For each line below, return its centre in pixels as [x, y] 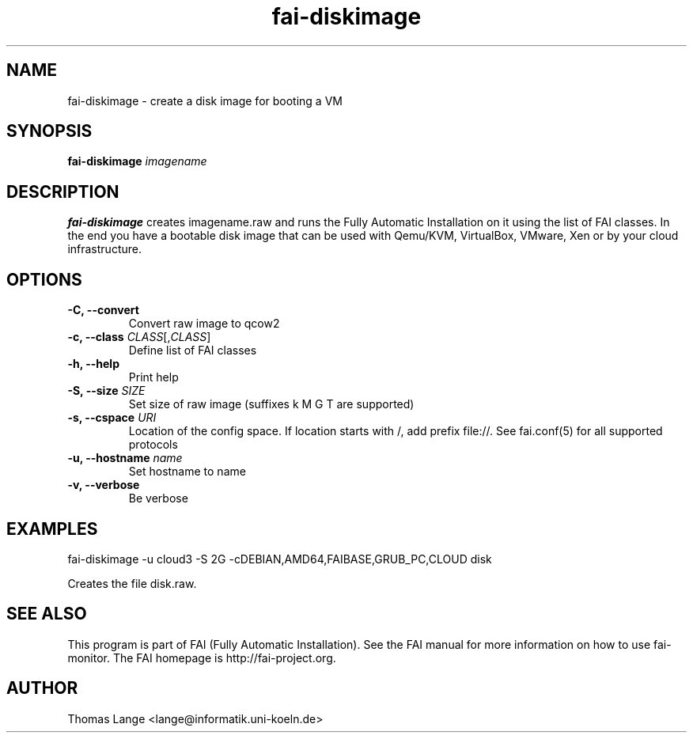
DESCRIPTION [63, 191]
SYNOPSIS [49, 131]
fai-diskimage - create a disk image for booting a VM [205, 100]
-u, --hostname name [125, 458]
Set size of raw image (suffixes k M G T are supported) [271, 404]
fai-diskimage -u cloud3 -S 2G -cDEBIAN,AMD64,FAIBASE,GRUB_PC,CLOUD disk [280, 559]
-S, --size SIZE [106, 391]
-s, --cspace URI [112, 418]
